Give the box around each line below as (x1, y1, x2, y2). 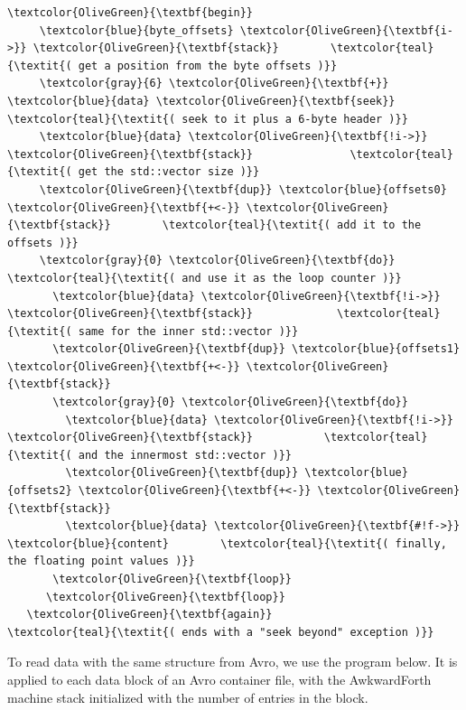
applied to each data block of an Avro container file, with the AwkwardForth (7, 669, 432, 688)
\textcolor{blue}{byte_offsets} (39, 23, 234, 37)
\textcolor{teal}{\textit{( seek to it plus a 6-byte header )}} (7, 112, 408, 126)
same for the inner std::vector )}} (78, 324, 299, 338)
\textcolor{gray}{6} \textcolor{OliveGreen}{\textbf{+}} (39, 77, 389, 90)
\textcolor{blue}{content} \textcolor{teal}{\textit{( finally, (7, 537, 447, 550)
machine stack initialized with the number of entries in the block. (7, 687, 368, 706)
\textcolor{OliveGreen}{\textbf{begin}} (7, 6, 254, 19)
